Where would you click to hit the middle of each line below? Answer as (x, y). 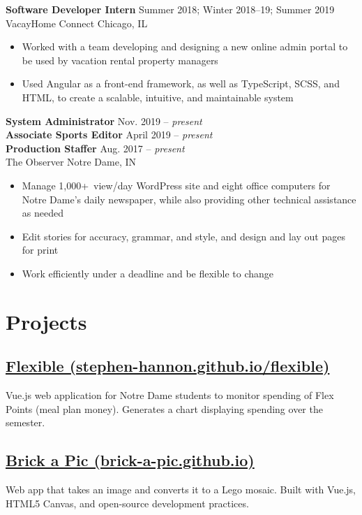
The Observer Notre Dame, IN (71, 162)
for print (40, 250)
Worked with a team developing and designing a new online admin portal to (185, 46)
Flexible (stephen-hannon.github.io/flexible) (168, 366)
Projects (46, 321)
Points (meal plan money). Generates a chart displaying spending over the (164, 408)
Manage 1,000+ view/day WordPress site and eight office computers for (176, 185)
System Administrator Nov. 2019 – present (104, 121)
